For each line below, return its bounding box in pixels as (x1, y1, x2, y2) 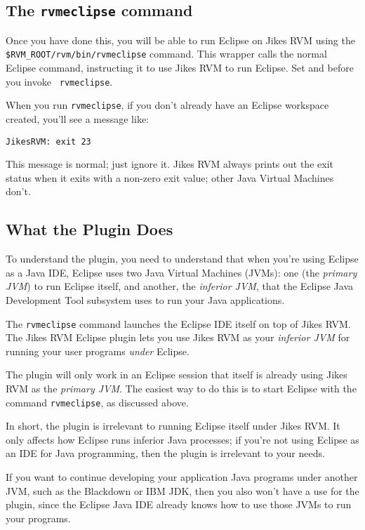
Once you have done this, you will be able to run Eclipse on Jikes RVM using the (6, 32, 355, 47)
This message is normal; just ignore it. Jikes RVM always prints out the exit (6, 157, 333, 171)
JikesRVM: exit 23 (6, 136, 91, 147)
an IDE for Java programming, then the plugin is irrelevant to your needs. (6, 446, 325, 461)
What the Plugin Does (6, 218, 173, 240)
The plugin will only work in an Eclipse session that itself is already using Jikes (6, 367, 347, 382)
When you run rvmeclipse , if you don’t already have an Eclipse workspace (6, 98, 329, 112)
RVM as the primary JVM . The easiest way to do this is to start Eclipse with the (6, 380, 357, 395)
